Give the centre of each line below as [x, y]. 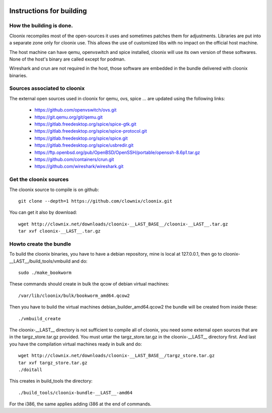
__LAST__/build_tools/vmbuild [40, 261]
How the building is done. [41, 26]
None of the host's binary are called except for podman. [67, 59]
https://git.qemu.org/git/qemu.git [69, 117]
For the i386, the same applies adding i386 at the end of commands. [80, 404]
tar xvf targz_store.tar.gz [53, 363]
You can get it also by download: [43, 212]
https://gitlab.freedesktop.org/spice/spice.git [81, 138]
